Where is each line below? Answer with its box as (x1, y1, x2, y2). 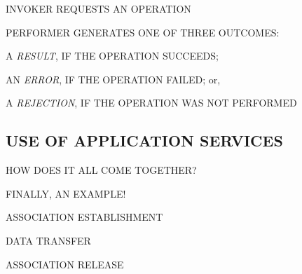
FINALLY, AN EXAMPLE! (6, 186, 126, 200)
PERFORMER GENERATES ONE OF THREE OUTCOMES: (6, 25, 280, 39)
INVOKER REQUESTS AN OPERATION (6, 1, 191, 15)
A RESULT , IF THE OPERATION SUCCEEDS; (6, 48, 219, 63)
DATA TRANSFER (6, 233, 91, 247)
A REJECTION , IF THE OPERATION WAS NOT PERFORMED (6, 95, 297, 110)
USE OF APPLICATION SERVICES (6, 130, 283, 151)
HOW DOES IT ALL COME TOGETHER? (6, 163, 197, 177)
